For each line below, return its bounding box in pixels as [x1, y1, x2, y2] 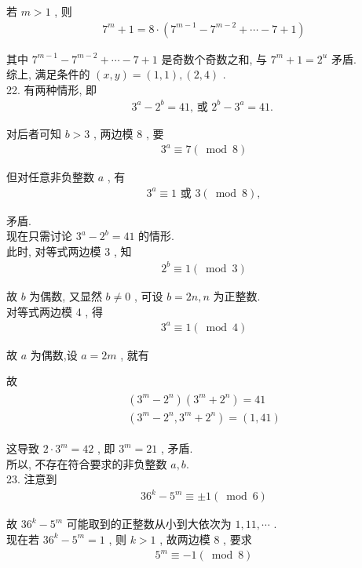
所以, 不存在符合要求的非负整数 [6, 455, 167, 472]
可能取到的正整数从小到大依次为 [66, 515, 232, 532]
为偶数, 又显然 [29, 288, 102, 304]
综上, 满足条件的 [6, 66, 90, 82]
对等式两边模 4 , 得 [6, 303, 103, 319]
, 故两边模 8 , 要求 [159, 530, 252, 547]
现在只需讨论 [6, 228, 72, 244]
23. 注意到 [6, 471, 57, 487]
